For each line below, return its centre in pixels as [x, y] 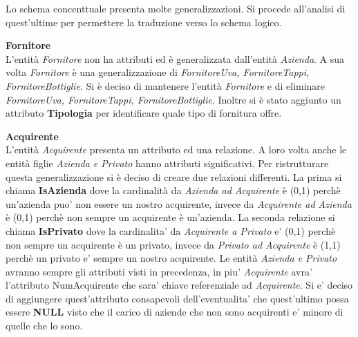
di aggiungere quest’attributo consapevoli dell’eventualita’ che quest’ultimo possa [177, 298]
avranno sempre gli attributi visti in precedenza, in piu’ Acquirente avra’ [159, 271]
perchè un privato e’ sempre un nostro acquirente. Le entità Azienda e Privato [171, 258]
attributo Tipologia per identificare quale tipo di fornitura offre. [144, 113]
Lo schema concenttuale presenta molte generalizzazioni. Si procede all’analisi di [176, 8]
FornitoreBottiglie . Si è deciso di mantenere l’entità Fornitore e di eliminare [166, 85]
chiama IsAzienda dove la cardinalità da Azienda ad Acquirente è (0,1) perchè [173, 190]
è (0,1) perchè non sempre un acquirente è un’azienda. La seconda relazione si [170, 217]
